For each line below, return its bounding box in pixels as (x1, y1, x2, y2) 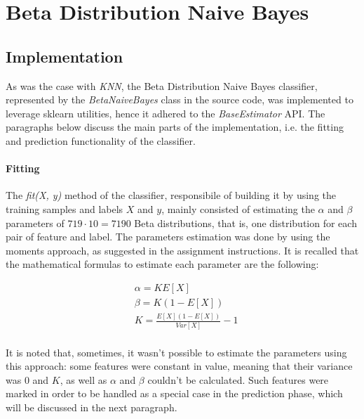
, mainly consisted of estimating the (161, 201, 315, 216)
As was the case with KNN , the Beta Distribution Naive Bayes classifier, (6, 78, 318, 93)
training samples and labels (6, 201, 123, 216)
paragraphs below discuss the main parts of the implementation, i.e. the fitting (6, 120, 344, 134)
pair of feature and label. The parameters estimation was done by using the (6, 229, 330, 244)
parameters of (6, 215, 65, 230)
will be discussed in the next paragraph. (6, 400, 177, 415)
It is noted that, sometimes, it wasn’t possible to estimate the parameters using (6, 344, 347, 359)
